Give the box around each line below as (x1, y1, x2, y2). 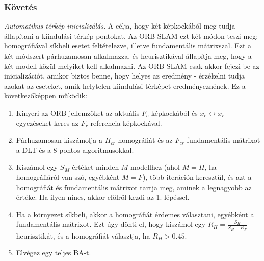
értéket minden (72, 162, 119, 172)
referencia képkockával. (90, 117, 162, 128)
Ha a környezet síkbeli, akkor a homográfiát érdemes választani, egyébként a (16, 208, 254, 219)
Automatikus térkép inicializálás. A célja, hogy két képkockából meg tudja (4, 20, 235, 31)
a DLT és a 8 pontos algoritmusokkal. (16, 144, 134, 155)
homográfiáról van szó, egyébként (16, 171, 120, 182)
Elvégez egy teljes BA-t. (16, 247, 91, 258)
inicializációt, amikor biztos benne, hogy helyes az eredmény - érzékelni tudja (4, 70, 245, 81)
